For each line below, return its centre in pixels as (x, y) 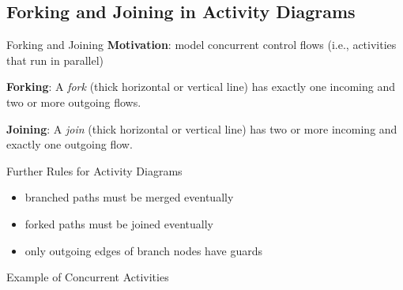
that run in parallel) (55, 60)
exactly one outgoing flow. (70, 144)
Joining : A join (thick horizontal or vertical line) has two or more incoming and (202, 128)
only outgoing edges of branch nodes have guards (143, 250)
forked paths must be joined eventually (119, 223)
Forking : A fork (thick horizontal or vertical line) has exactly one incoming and (201, 87)
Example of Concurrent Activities (88, 277)
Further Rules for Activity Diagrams (94, 170)
